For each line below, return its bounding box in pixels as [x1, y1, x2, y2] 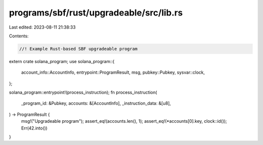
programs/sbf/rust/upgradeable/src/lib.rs [9, 7, 183, 18]
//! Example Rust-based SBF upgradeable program [19, 46, 138, 51]
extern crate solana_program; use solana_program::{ [9, 58, 114, 64]
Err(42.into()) [21, 125, 48, 131]
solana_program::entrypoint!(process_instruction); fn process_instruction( [9, 90, 157, 96]
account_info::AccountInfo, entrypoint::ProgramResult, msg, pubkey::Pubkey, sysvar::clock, [21, 69, 205, 75]
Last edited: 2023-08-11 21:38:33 [9, 24, 76, 30]
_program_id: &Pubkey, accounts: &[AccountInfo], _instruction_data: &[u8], [21, 100, 171, 106]
